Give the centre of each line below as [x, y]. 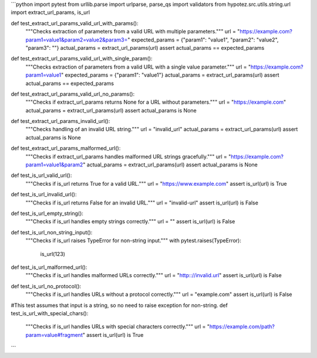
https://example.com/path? [242, 327]
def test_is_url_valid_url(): [41, 175]
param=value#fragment [54, 335]
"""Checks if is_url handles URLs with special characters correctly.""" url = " [117, 327]
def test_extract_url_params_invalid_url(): [60, 121]
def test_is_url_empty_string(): [47, 213]
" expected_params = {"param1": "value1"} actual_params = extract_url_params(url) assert [170, 75]
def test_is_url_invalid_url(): [44, 195]
